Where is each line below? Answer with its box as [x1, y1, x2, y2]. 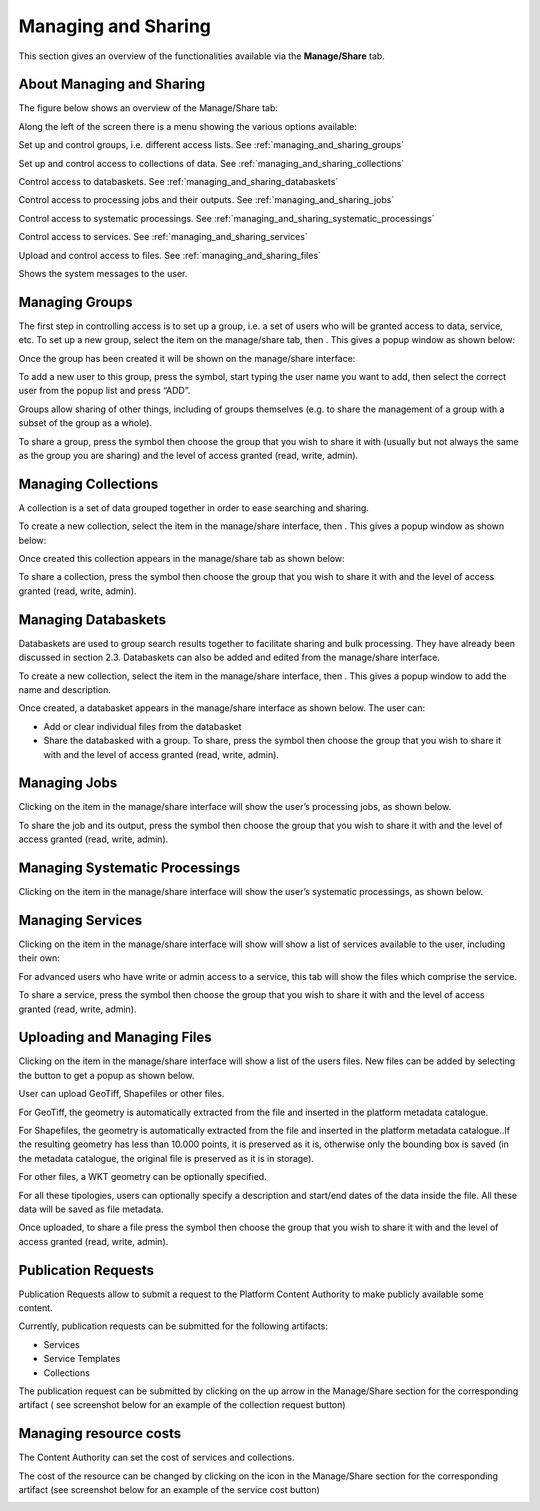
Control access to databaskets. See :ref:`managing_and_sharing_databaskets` [18, 176, 339, 188]
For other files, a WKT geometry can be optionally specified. [18, 1171, 267, 1183]
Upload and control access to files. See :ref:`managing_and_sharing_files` [18, 249, 322, 261]
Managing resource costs [18, 1425, 182, 1442]
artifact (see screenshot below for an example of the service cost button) [18, 1484, 320, 1496]
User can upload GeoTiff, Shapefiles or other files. [18, 1088, 225, 1100]
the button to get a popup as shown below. [18, 1069, 195, 1081]
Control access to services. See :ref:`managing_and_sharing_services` [18, 231, 309, 243]
